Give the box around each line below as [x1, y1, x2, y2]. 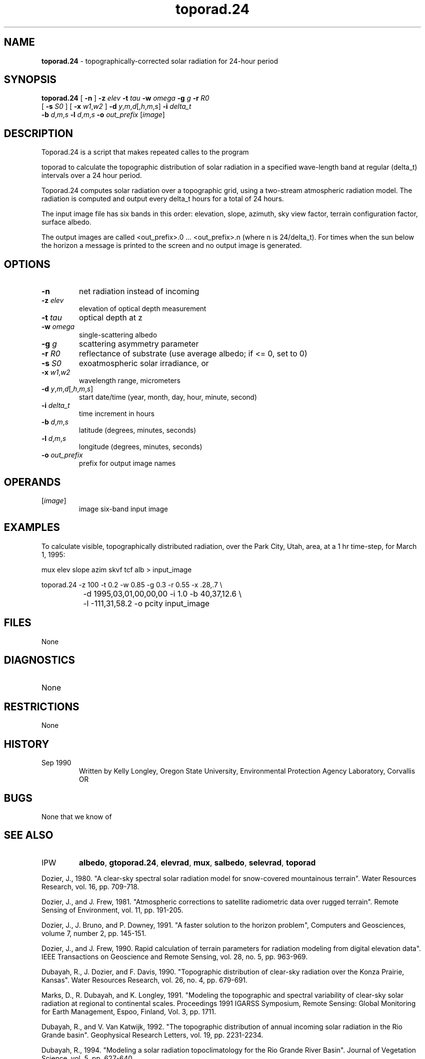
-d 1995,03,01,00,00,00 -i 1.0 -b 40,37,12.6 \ [83, 588, 242, 599]
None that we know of [41, 812, 112, 821]
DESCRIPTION [4, 127, 73, 140]
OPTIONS [4, 258, 50, 270]
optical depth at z [79, 313, 143, 323]
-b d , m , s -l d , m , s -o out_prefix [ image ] [41, 110, 165, 119]
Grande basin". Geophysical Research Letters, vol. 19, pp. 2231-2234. [41, 1030, 263, 1039]
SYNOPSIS [4, 73, 57, 86]
